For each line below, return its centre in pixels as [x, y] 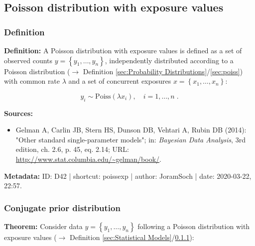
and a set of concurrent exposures [120, 81]
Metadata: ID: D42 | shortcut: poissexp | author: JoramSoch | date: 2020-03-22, [128, 176]
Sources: [18, 113]
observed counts [28, 60]
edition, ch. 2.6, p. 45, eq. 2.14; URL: [72, 149]
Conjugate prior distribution [62, 207]
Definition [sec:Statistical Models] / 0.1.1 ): [132, 237]
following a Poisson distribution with [194, 226]
